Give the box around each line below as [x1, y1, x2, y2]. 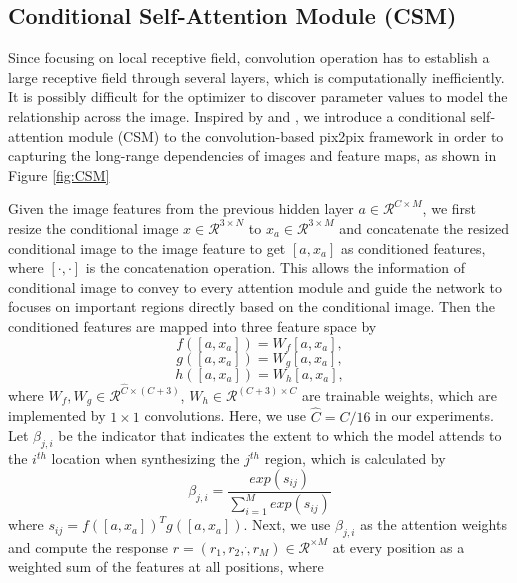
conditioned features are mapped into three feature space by [8, 315, 377, 336]
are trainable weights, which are [301, 385, 497, 406]
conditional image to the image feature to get [8, 237, 286, 258]
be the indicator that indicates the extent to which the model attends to [58, 425, 502, 446]
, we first [422, 198, 476, 219]
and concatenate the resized [339, 217, 509, 238]
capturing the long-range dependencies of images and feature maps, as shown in [8, 145, 497, 166]
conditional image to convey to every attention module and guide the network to [8, 276, 502, 297]
